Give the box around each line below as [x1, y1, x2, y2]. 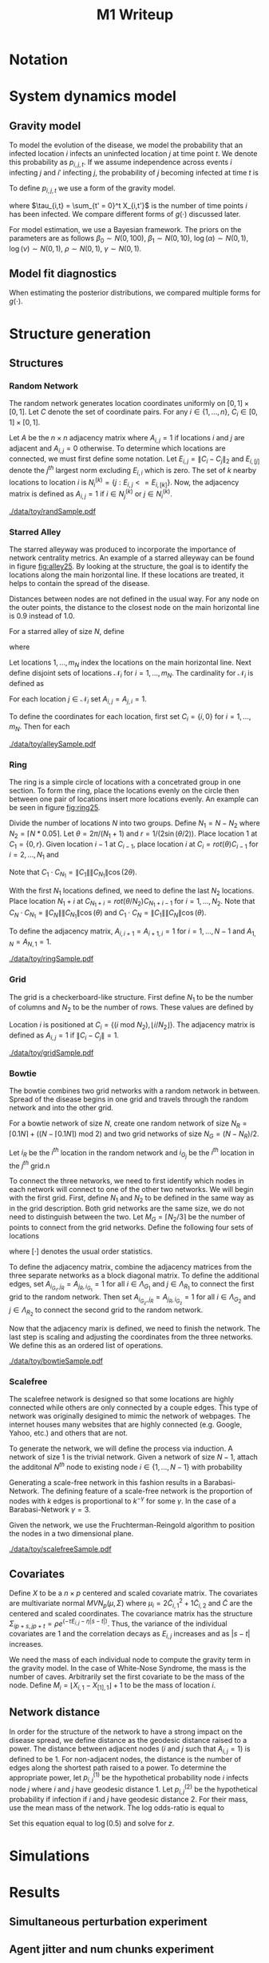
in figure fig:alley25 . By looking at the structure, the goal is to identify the [9, 562, 249, 572]
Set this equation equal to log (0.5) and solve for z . [9, 1819, 175, 1829]
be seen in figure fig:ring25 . [9, 803, 101, 813]
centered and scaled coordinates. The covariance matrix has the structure [9, 1608, 254, 1618]
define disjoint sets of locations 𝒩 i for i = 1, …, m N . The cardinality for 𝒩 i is [9, 668, 254, 680]
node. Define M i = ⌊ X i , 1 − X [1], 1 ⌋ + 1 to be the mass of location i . [9, 1680, 216, 1692]
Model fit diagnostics [9, 267, 117, 280]
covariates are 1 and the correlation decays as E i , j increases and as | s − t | [9, 1629, 251, 1640]
